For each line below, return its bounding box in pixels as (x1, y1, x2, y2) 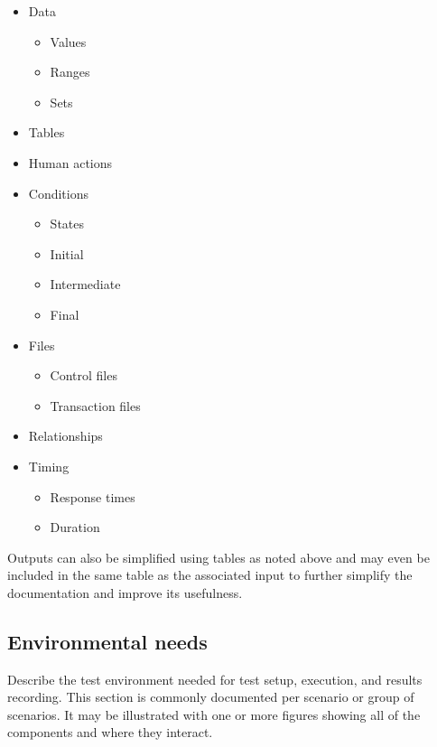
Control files (50, 366, 117, 385)
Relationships (28, 426, 103, 445)
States (50, 214, 85, 233)
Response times (50, 487, 135, 506)
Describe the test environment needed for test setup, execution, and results (7, 669, 423, 688)
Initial (50, 244, 84, 263)
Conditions (28, 183, 89, 202)
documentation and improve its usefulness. (7, 583, 243, 602)
